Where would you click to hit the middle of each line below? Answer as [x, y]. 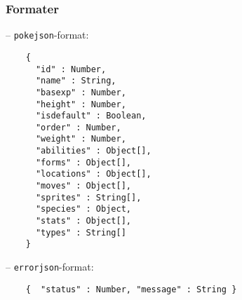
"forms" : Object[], [83, 162]
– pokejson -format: [47, 35]
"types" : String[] [81, 232]
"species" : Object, [83, 209]
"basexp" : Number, [81, 92]
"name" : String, [76, 81]
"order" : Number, [78, 127]
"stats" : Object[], [83, 221]
